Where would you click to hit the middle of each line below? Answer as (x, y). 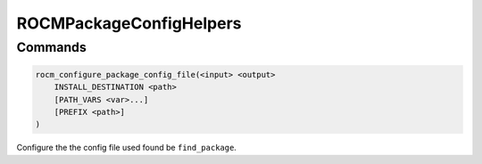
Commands (51, 47)
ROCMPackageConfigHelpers (129, 23)
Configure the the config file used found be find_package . (126, 148)
